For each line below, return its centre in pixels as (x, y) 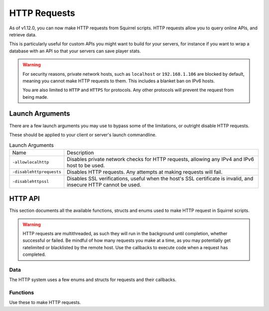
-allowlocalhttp (31, 162)
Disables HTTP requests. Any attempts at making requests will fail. (144, 172)
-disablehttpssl (31, 182)
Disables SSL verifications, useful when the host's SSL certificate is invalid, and (160, 178)
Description (80, 153)
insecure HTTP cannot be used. (104, 184)
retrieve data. (23, 34)
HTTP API (24, 199)
